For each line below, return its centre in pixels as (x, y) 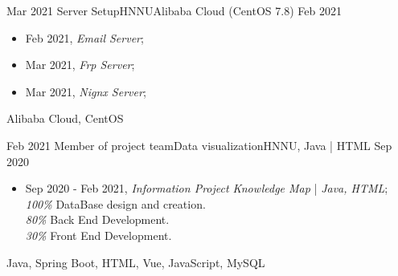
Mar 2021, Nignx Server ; (86, 91)
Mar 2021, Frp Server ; (80, 65)
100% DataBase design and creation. (115, 203)
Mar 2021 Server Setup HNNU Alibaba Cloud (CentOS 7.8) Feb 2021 (174, 10)
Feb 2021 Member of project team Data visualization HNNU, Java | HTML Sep (199, 145)
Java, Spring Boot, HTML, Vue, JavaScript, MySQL (136, 262)
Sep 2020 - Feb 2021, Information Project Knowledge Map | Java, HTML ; (207, 188)
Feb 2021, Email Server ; (84, 37)
